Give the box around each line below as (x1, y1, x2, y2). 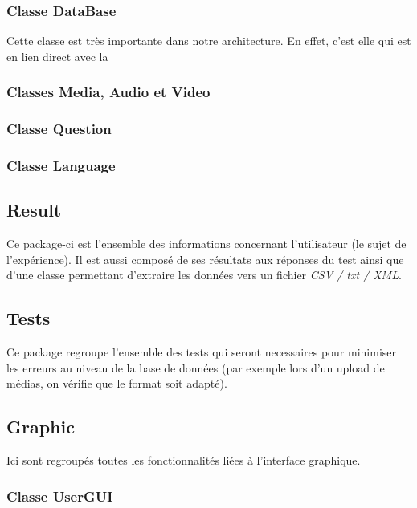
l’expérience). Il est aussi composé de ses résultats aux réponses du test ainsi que (6, 250, 404, 267)
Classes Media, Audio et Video (6, 82, 211, 102)
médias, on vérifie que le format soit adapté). (6, 375, 227, 392)
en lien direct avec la (6, 47, 108, 64)
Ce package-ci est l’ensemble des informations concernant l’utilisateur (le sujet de (6, 235, 407, 252)
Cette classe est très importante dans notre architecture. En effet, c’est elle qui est (6, 32, 411, 49)
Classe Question (6, 119, 112, 139)
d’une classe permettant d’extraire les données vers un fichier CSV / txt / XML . (6, 266, 402, 283)
